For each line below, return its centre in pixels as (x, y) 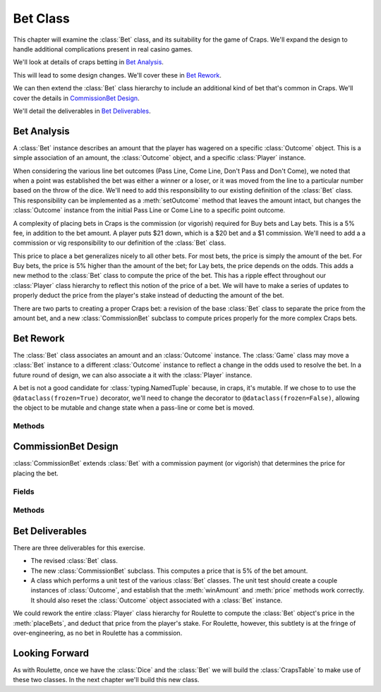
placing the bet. (36, 473)
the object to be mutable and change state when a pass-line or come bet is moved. (134, 407)
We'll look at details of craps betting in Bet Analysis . (88, 62)
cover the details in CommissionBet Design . (77, 98)
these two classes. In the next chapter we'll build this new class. (106, 680)
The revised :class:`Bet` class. (74, 561)
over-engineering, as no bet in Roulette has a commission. (98, 633)
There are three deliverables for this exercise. (79, 547)
